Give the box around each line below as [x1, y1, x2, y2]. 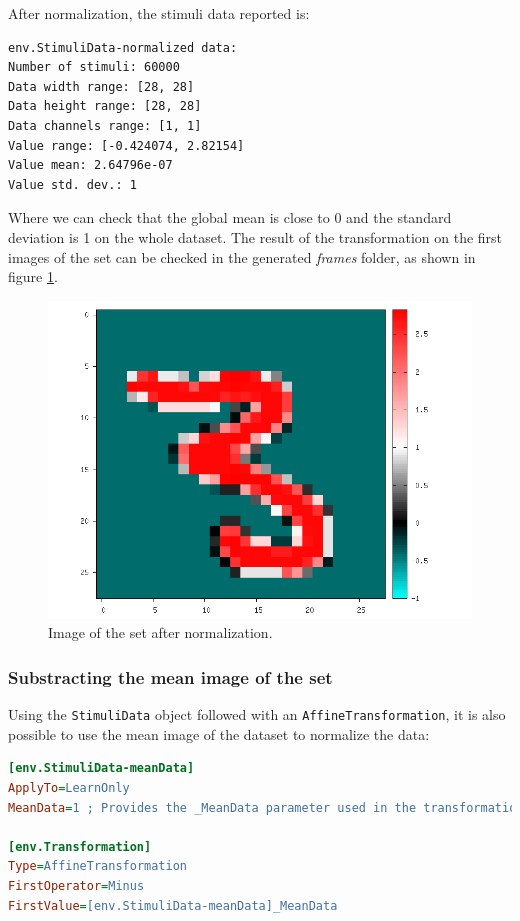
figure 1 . [8, 266, 58, 287]
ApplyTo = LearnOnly [8, 780, 130, 795]
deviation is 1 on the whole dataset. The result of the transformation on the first [8, 226, 503, 247]
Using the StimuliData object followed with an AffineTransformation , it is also [8, 704, 506, 725]
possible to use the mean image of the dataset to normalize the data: [8, 723, 430, 744]
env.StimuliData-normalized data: [8, 40, 238, 55]
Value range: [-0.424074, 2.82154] [8, 138, 245, 153]
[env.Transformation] [8, 839, 152, 854]
